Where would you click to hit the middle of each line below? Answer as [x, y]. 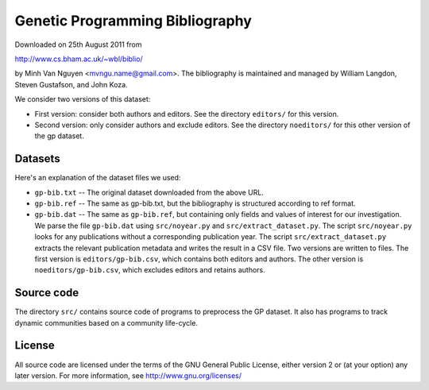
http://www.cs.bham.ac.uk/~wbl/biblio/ [79, 59]
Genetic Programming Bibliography [133, 21]
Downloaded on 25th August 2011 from [78, 44]
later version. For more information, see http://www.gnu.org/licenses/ [128, 375]
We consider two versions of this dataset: [83, 99]
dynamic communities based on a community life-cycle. [106, 322]
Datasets [37, 159]
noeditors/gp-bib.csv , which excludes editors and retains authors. [150, 270]
